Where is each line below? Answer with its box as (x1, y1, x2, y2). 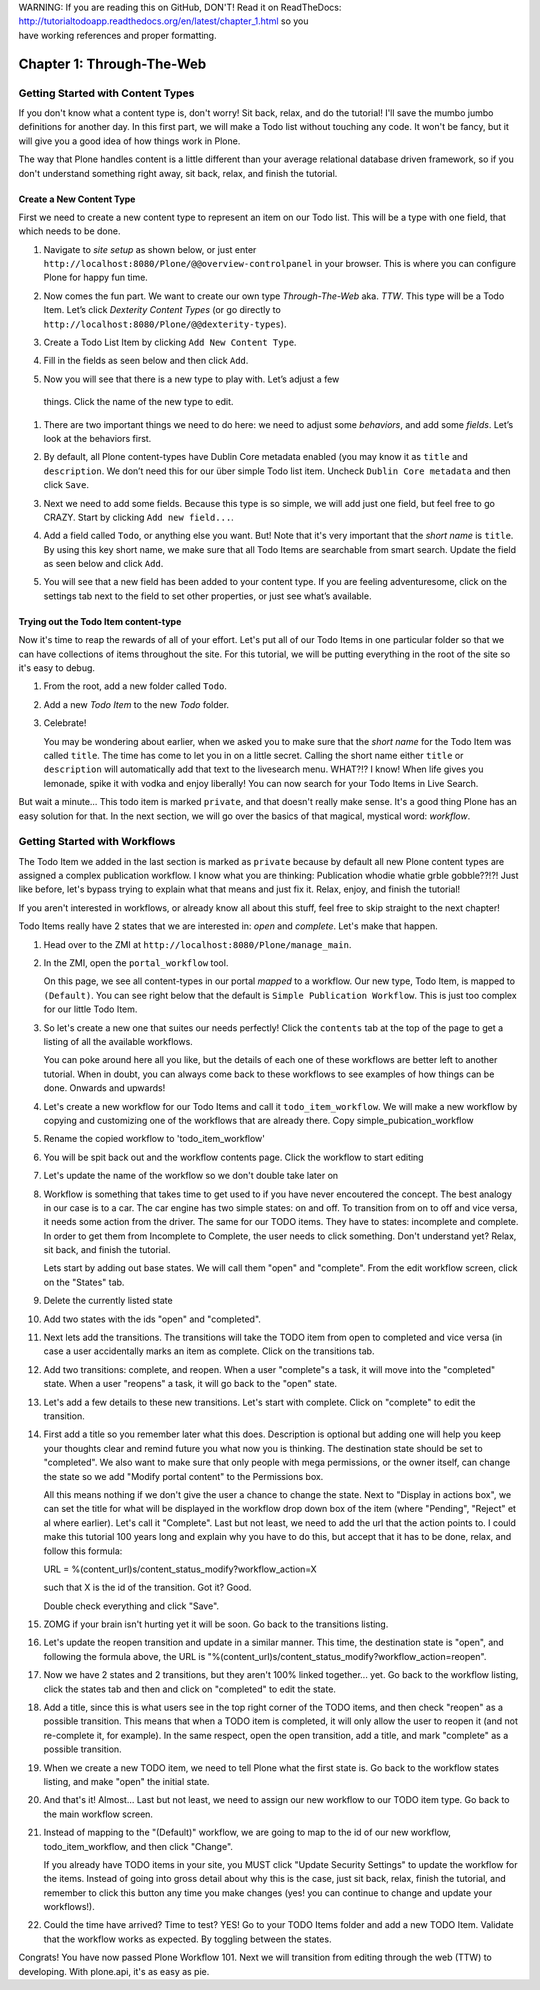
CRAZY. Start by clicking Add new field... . (43, 511, 234, 523)
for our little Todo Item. (43, 1003, 138, 1015)
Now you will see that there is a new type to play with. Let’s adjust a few (43, 373, 340, 385)
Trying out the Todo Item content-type (18, 615, 182, 627)
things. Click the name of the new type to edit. (43, 396, 234, 408)
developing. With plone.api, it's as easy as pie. (18, 1965, 210, 1977)
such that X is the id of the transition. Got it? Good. (43, 1581, 252, 1594)
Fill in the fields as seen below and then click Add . (43, 355, 249, 367)
